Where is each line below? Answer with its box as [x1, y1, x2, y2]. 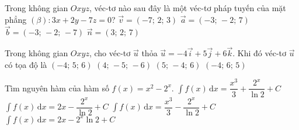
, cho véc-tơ [89, 47, 131, 59]
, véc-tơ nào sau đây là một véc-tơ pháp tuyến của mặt [89, 2, 286, 13]
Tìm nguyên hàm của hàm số [5, 81, 109, 94]
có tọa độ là [5, 58, 47, 70]
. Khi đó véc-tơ [232, 47, 287, 59]
